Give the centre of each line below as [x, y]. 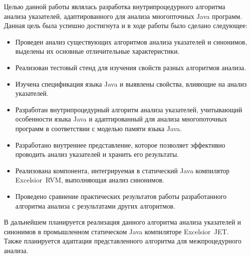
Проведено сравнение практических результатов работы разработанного [121, 196]
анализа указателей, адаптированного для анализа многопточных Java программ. [123, 16]
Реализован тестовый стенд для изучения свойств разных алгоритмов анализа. [131, 67]
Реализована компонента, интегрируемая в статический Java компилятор [122, 170]
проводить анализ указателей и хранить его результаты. [97, 154]
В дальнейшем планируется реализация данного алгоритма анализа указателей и [123, 222]
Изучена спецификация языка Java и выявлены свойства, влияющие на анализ [131, 83]
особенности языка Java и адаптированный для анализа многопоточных [121, 119]
